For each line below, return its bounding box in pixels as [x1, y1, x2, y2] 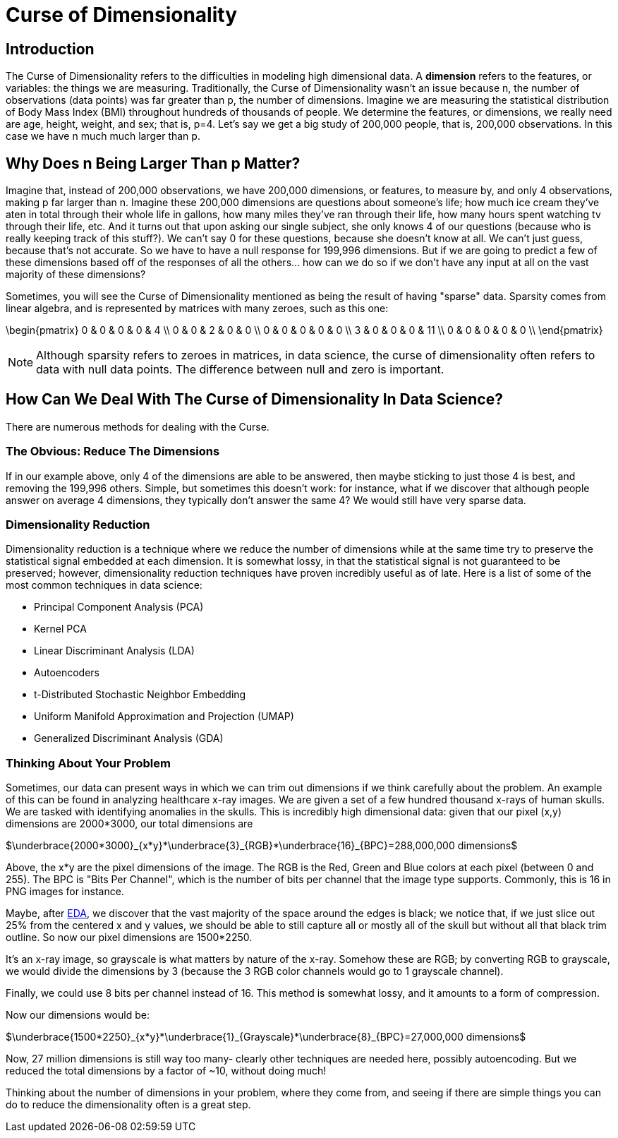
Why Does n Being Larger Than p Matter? [6, 154, 301, 172]
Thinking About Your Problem [6, 755, 171, 770]
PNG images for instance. [6, 885, 124, 898]
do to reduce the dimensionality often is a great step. [6, 1098, 251, 1111]
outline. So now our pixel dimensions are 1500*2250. [6, 931, 253, 944]
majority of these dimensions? [6, 268, 146, 281]
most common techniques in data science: [6, 579, 202, 592]
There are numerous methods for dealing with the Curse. [6, 420, 269, 433]
